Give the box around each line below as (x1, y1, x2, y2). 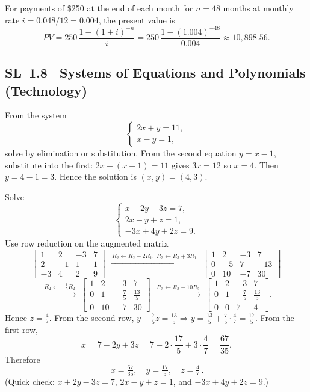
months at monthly (223, 2, 294, 14)
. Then (254, 158, 279, 171)
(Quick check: (5, 375, 55, 387)
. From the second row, (49, 311, 134, 323)
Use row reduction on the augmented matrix (5, 236, 169, 249)
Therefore (5, 352, 40, 365)
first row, (5, 323, 38, 335)
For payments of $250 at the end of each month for (5, 2, 193, 14)
